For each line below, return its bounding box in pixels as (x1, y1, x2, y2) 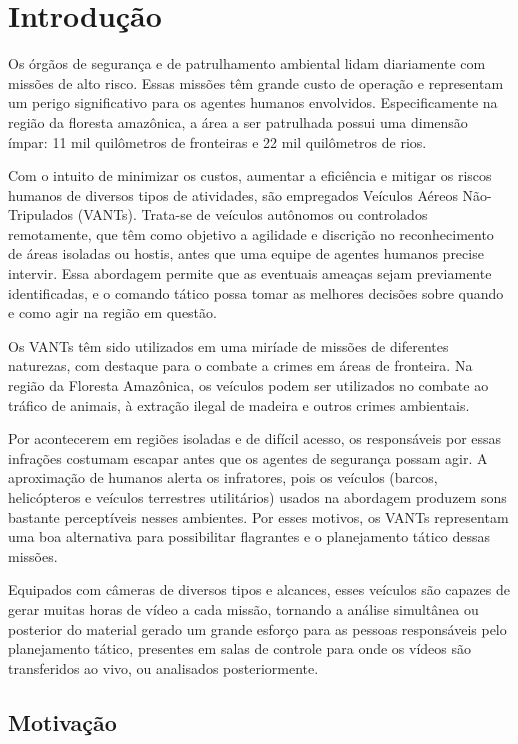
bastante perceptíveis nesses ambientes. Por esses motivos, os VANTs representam (8, 506, 509, 527)
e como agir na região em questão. (8, 302, 217, 323)
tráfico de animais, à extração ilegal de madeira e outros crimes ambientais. (8, 394, 470, 415)
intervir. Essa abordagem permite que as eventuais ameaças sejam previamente (8, 263, 492, 284)
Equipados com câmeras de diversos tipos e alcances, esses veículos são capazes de (8, 579, 510, 600)
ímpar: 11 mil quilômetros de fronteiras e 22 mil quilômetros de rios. (8, 131, 427, 152)
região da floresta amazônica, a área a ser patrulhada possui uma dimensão (8, 111, 468, 132)
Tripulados (8, 204, 74, 225)
